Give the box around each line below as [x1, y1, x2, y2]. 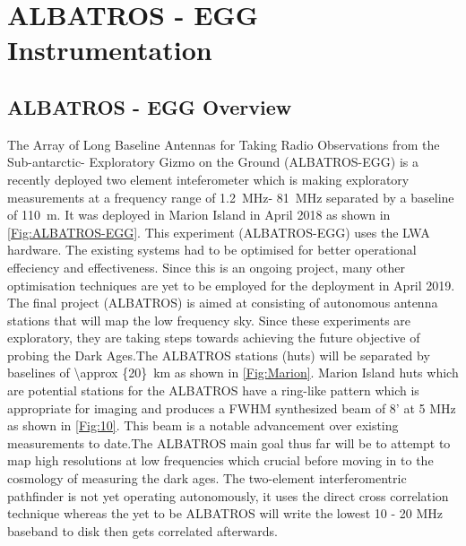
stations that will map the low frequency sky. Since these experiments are [7, 310, 411, 329]
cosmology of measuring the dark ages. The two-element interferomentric [7, 469, 407, 488]
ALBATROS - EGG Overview [7, 92, 292, 120]
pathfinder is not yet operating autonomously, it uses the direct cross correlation [7, 486, 449, 505]
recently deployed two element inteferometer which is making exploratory [7, 169, 410, 188]
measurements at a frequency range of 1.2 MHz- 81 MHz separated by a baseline [7, 187, 454, 206]
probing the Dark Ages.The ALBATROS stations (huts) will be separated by [7, 345, 430, 364]
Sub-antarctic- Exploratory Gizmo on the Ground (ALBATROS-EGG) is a [7, 152, 419, 171]
